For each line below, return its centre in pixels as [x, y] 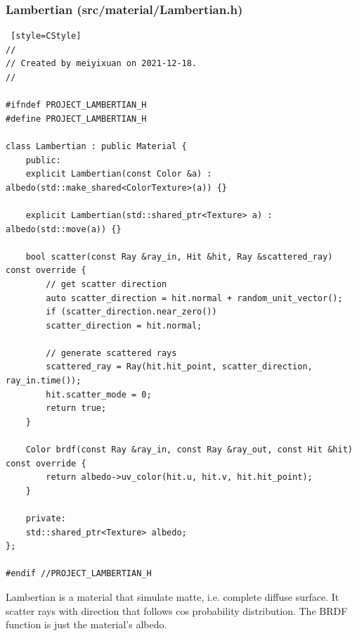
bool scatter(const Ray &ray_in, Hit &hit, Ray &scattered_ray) [179, 256]
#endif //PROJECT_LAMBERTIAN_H [79, 574]
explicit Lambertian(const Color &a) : [119, 174]
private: [46, 519]
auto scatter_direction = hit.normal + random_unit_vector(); [194, 298]
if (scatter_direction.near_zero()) [131, 312]
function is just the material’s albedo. [86, 624]
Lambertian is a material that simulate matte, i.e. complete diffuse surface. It [173, 596]
